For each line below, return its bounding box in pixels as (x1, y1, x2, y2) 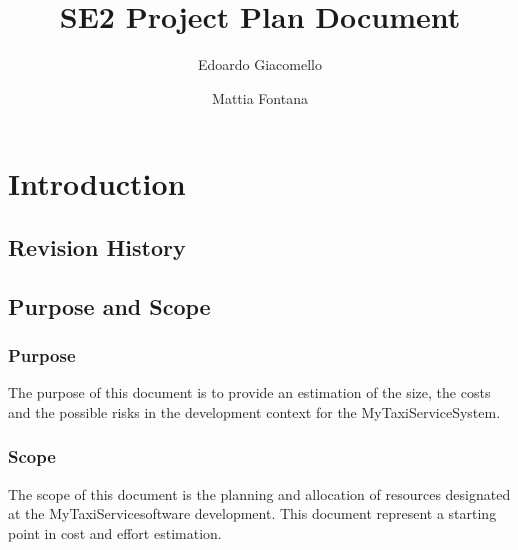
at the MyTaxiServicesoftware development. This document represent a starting (8, 503, 497, 524)
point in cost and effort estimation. (8, 522, 222, 543)
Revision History (8, 231, 186, 262)
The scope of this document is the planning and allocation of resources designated (8, 483, 511, 504)
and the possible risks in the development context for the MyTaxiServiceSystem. (8, 401, 501, 422)
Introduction (8, 163, 186, 204)
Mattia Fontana (212, 87, 308, 108)
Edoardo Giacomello (197, 54, 322, 75)
